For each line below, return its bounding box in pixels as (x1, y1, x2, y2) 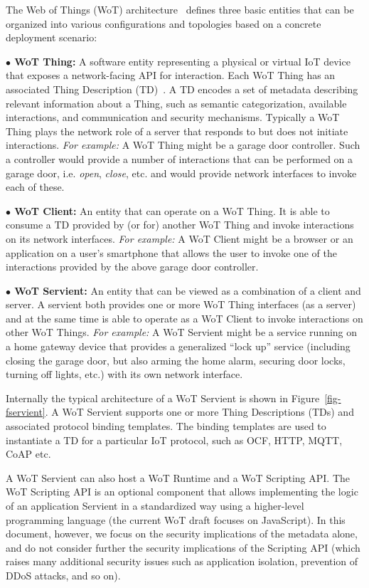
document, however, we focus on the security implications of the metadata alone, (6, 526, 358, 541)
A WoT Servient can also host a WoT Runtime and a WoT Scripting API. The (6, 470, 351, 485)
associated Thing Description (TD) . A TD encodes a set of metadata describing (6, 81, 358, 96)
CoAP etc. (6, 446, 51, 461)
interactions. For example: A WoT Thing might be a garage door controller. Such (6, 137, 360, 152)
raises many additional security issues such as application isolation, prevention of (6, 554, 358, 569)
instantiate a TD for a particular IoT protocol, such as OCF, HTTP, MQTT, (6, 432, 343, 447)
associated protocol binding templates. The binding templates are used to (6, 419, 326, 434)
